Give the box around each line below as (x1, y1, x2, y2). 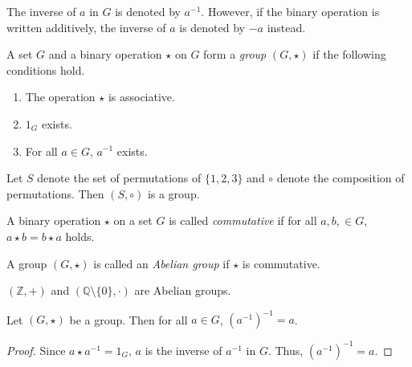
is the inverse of (145, 341, 222, 358)
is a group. (147, 185, 200, 202)
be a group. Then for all (69, 311, 188, 328)
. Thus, (267, 341, 304, 358)
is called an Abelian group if (93, 255, 230, 271)
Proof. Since (6, 341, 66, 358)
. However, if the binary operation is (201, 3, 380, 19)
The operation (25, 88, 96, 105)
